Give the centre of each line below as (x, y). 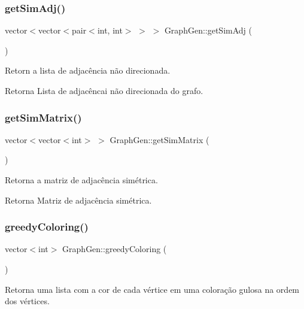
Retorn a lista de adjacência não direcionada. (88, 70)
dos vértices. (27, 301)
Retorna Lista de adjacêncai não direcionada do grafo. (104, 90)
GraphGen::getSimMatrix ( (159, 139)
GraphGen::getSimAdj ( (208, 30)
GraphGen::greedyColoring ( (115, 249)
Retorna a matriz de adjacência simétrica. (81, 180)
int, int (110, 30)
